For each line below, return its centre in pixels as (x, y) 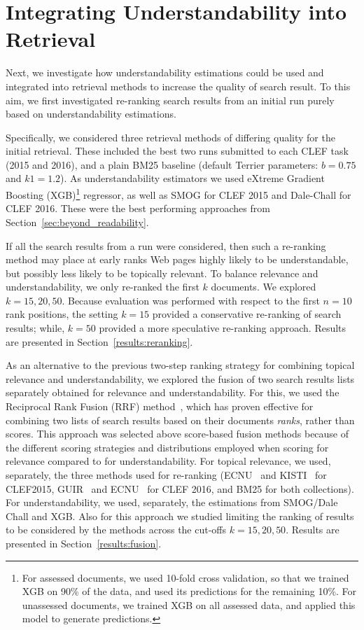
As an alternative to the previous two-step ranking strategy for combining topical (180, 365)
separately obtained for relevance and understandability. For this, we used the (173, 392)
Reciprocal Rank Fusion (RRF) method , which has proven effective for (160, 406)
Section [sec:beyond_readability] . (77, 222)
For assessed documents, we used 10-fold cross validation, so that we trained (185, 577)
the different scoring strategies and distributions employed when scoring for (167, 447)
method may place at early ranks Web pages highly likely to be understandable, (177, 259)
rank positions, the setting (62, 314)
